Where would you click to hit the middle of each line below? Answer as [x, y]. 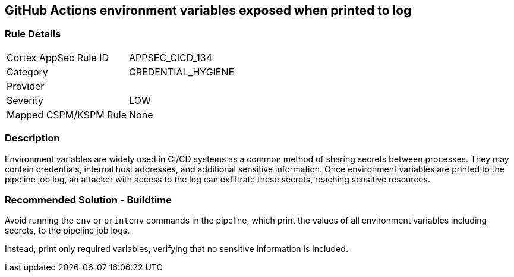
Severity [25, 100]
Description [32, 138]
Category [27, 72]
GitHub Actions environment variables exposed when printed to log [208, 10]
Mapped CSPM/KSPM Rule [67, 114]
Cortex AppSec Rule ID [58, 57]
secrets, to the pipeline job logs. [67, 231]
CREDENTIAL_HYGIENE [182, 72]
